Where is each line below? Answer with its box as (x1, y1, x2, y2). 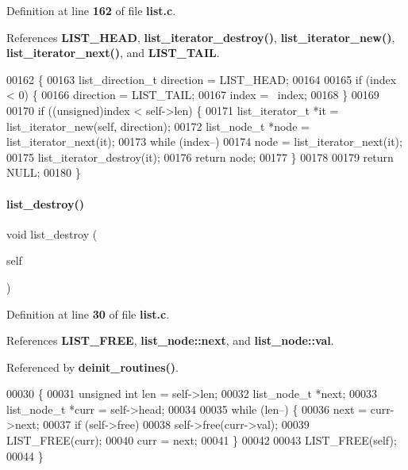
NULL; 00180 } (6, 164, 81, 181)
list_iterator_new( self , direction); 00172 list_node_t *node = (6, 117, 310, 134)
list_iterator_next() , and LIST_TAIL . (6, 44, 220, 61)
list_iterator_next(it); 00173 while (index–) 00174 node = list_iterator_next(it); (6, 133, 402, 150)
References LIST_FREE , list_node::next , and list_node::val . (6, 332, 334, 349)
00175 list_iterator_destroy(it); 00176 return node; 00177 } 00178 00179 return (6, 148, 394, 165)
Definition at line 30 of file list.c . (6, 305, 170, 322)
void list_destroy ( (6, 225, 98, 242)
